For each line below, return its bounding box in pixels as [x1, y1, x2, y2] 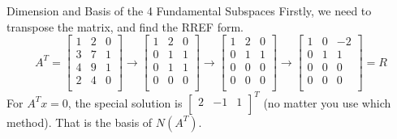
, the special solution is [67, 94, 183, 111]
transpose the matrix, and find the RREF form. [6, 18, 244, 35]
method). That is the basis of [6, 113, 153, 130]
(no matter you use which [263, 94, 391, 111]
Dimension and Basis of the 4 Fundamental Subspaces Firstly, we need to [6, 2, 372, 19]
